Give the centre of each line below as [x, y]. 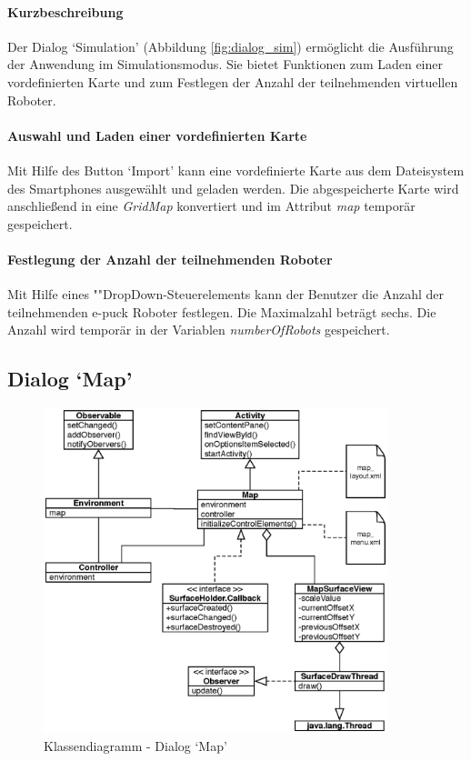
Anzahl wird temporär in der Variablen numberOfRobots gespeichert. [199, 330]
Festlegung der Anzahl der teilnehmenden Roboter [170, 259]
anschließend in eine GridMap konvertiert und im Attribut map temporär [211, 206]
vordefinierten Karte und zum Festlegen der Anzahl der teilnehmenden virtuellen [233, 81]
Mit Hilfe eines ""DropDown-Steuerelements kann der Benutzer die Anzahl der [226, 294]
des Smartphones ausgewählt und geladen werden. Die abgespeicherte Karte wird [233, 188]
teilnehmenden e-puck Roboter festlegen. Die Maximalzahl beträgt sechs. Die [222, 311]
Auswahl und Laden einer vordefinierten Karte [157, 135]
